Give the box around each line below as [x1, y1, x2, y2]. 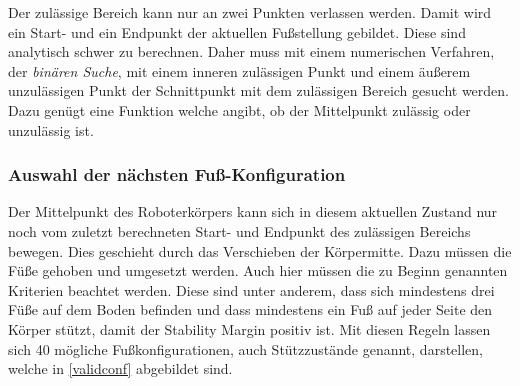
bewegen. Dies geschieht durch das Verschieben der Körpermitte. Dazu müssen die [8, 240, 512, 261]
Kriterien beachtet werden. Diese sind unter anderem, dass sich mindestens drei [8, 279, 495, 300]
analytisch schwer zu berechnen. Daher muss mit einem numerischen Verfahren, [8, 41, 495, 62]
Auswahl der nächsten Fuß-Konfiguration [8, 162, 346, 187]
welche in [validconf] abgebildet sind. [8, 358, 233, 379]
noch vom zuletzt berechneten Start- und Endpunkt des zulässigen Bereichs [8, 220, 471, 241]
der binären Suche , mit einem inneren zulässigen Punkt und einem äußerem [8, 60, 471, 81]
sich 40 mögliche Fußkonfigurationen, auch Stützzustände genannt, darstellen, [8, 338, 483, 359]
